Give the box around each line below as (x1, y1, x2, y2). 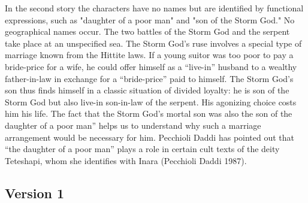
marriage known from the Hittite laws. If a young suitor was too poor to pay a (5, 49, 294, 61)
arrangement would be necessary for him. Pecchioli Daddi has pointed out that (5, 131, 295, 143)
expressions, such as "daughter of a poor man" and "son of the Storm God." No (5, 13, 295, 26)
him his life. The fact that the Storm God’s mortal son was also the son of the (5, 107, 292, 120)
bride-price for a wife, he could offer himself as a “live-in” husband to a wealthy (5, 60, 297, 72)
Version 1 (5, 183, 65, 202)
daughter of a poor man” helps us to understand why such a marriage (5, 119, 261, 131)
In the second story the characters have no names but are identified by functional (5, 2, 304, 14)
